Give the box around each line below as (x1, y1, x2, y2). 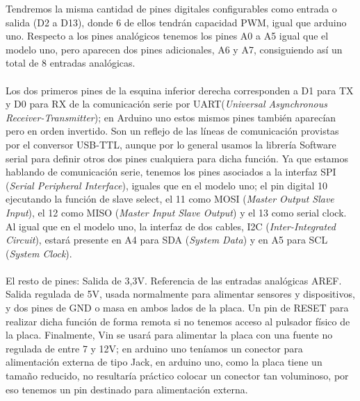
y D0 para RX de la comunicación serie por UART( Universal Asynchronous (6, 96, 327, 111)
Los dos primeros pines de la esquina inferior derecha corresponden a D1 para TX (6, 83, 354, 97)
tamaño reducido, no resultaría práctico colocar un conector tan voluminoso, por (6, 368, 349, 383)
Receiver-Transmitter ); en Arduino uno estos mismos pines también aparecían (6, 110, 336, 124)
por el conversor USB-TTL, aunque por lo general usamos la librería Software (6, 137, 336, 151)
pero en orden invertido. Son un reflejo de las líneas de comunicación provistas (6, 123, 339, 138)
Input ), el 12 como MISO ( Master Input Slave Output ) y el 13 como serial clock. (6, 205, 347, 219)
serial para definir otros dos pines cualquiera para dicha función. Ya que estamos (6, 151, 349, 165)
